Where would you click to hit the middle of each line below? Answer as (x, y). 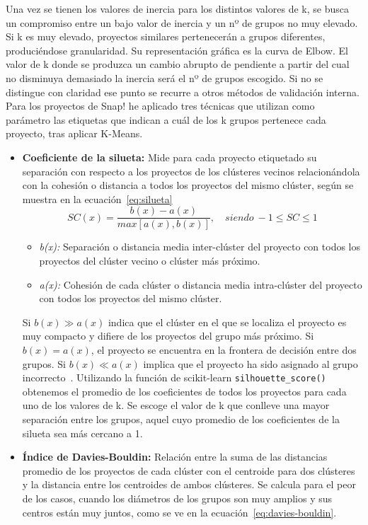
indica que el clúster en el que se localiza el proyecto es (227, 322)
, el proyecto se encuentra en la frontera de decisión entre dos (224, 349)
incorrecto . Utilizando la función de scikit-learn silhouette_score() (174, 377)
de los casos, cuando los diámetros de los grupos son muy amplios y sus (177, 498)
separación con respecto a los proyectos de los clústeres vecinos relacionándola (191, 171)
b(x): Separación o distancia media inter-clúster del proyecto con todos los (200, 247)
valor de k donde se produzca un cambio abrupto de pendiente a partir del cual (178, 64)
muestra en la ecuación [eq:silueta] (97, 198)
